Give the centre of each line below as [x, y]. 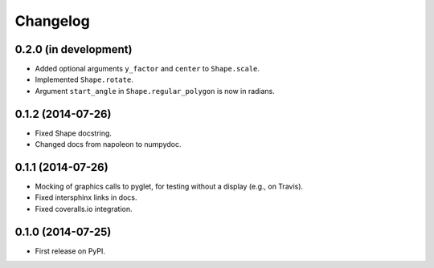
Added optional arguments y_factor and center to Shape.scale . [147, 69]
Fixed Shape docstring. [74, 133]
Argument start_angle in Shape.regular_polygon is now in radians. [155, 91]
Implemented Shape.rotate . [84, 79]
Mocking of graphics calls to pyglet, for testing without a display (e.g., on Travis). [169, 187]
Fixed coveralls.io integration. [84, 209]
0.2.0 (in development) [74, 49]
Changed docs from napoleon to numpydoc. [108, 144]
